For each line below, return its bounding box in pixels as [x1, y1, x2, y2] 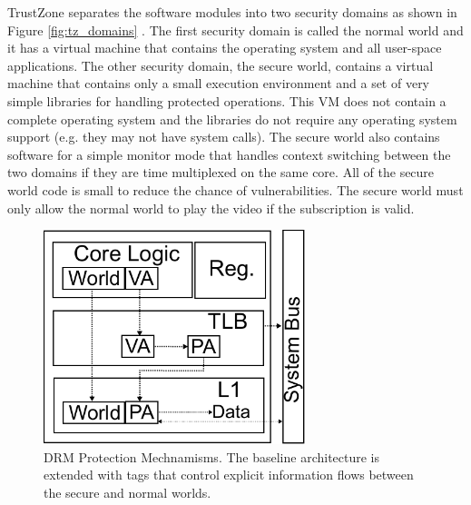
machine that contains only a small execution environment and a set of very [7, 74, 430, 93]
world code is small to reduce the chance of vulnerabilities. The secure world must [7, 180, 464, 199]
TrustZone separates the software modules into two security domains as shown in [7, 3, 457, 21]
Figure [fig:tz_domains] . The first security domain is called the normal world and [7, 20, 464, 39]
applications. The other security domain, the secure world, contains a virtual [7, 55, 434, 74]
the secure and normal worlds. [44, 483, 211, 502]
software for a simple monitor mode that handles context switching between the [7, 144, 451, 163]
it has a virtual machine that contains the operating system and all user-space [7, 38, 442, 57]
